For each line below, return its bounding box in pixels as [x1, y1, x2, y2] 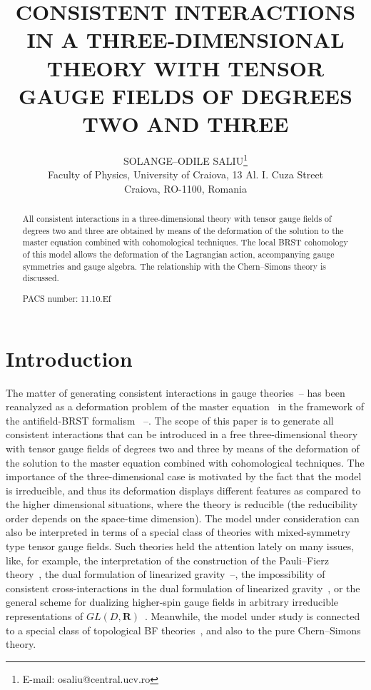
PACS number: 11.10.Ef [22, 292, 111, 304]
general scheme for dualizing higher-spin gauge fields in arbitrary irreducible [6, 594, 339, 609]
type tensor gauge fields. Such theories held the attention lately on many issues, [6, 539, 355, 554]
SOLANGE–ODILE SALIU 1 [123, 151, 248, 168]
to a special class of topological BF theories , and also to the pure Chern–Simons [6, 622, 361, 637]
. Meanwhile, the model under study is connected [144, 609, 360, 624]
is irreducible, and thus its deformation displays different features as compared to [6, 482, 361, 497]
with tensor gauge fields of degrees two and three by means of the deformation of [6, 440, 360, 455]
